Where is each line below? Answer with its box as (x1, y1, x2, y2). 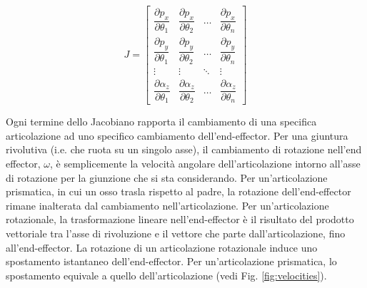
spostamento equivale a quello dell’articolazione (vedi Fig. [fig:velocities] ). (6, 267, 327, 282)
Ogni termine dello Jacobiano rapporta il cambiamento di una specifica (6, 114, 317, 129)
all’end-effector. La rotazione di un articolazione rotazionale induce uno (6, 240, 318, 254)
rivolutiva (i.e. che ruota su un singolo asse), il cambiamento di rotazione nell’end (6, 142, 362, 157)
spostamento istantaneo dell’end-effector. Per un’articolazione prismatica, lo (6, 254, 337, 269)
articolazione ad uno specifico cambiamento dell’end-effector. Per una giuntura (6, 128, 348, 143)
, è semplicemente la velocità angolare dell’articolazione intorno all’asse (50, 156, 361, 170)
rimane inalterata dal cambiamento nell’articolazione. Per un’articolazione (6, 197, 329, 212)
